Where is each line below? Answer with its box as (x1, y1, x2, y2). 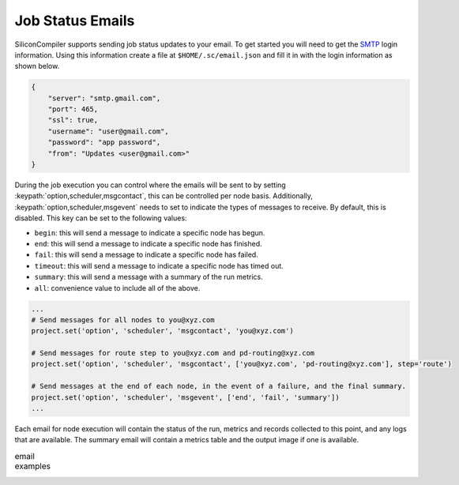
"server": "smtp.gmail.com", (47, 93, 161, 103)
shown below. (14, 62, 60, 71)
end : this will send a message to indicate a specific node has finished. (34, 239, 262, 248)
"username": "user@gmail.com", (47, 126, 169, 136)
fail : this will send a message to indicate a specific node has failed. (34, 250, 258, 260)
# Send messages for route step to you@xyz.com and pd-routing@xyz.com (31, 348, 315, 358)
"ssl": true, (47, 115, 99, 125)
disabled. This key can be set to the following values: (14, 213, 187, 223)
